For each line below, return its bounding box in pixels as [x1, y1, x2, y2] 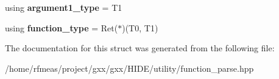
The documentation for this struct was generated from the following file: [5, 42, 275, 54]
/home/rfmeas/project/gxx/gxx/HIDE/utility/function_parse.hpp [5, 62, 254, 74]
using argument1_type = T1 [5, 1, 122, 13]
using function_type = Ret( [5, 21, 118, 34]
